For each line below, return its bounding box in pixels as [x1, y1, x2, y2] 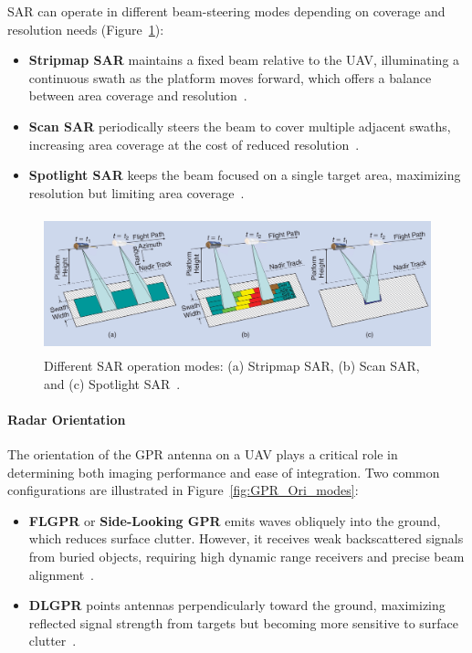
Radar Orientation [7, 409, 126, 428]
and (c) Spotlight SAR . [44, 374, 181, 393]
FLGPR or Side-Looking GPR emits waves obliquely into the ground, [28, 511, 441, 530]
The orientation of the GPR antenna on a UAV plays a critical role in [7, 445, 398, 464]
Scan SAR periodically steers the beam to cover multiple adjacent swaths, [28, 116, 451, 135]
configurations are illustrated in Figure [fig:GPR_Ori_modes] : [7, 480, 359, 500]
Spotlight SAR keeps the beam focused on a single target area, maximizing [28, 165, 461, 184]
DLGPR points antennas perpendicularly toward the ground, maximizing [28, 595, 446, 615]
